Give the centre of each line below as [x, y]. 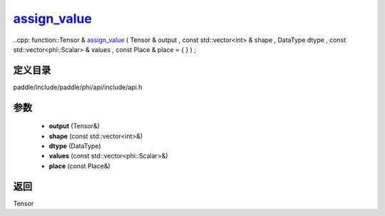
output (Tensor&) [74, 126]
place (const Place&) [79, 166]
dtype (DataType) [75, 146]
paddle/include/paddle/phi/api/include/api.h [78, 87]
